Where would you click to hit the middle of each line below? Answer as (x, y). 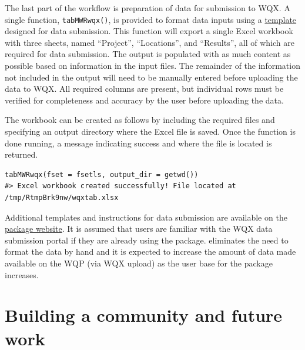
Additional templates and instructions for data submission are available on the (146, 217)
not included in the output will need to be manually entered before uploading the (151, 77)
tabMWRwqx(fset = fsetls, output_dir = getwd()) (102, 174)
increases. (22, 274)
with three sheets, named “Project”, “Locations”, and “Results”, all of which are (150, 42)
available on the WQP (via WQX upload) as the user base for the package (139, 263)
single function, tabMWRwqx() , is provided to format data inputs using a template (151, 19)
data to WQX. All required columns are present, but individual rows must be (144, 89)
